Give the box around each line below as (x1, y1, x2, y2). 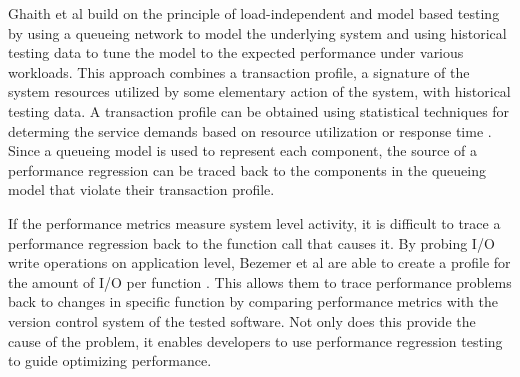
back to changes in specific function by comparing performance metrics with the (8, 291, 498, 312)
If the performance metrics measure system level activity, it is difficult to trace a (8, 212, 501, 233)
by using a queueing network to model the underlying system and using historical (8, 22, 507, 43)
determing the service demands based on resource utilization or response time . (8, 120, 492, 141)
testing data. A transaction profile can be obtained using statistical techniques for (8, 100, 510, 121)
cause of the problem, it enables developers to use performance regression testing (8, 330, 503, 351)
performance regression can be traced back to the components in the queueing (8, 159, 486, 180)
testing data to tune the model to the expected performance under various (8, 42, 464, 63)
